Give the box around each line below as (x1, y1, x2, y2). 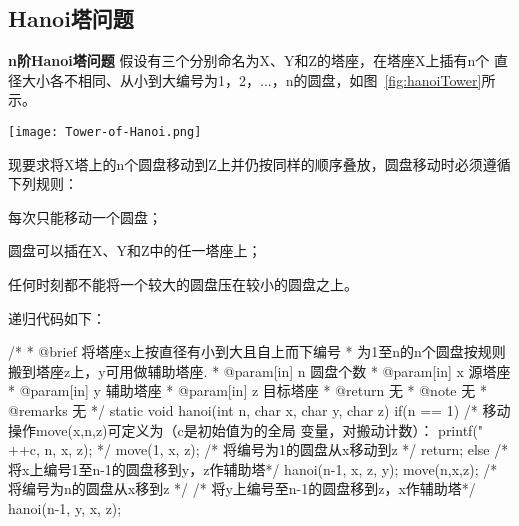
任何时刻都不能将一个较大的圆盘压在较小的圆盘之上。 (8, 274, 358, 295)
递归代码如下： (8, 307, 106, 328)
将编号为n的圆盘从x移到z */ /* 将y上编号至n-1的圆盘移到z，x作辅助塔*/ (8, 478, 476, 499)
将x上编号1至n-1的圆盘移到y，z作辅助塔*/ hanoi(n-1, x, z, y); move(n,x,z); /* (8, 458, 498, 479)
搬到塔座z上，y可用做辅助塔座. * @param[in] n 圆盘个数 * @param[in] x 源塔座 (8, 360, 511, 381)
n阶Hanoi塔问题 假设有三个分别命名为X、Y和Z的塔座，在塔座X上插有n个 (8, 50, 490, 71)
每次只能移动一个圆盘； (8, 206, 162, 227)
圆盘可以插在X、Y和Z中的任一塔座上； (8, 240, 262, 261)
